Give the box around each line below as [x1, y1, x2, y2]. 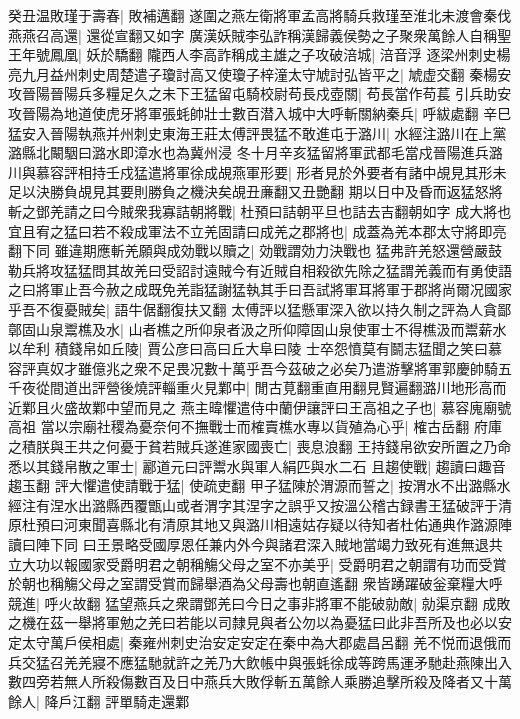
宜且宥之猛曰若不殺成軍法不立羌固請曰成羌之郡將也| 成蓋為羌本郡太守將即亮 [8, 220, 507, 241]
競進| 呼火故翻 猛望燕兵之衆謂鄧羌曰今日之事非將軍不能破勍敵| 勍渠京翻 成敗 [8, 592, 511, 613]
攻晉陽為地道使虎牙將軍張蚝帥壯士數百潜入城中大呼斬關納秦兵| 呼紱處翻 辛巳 [8, 102, 512, 123]
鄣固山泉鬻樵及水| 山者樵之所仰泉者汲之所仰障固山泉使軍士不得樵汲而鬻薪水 [8, 318, 507, 339]
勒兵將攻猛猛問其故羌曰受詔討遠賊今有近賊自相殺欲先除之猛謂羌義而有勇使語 [8, 259, 512, 280]
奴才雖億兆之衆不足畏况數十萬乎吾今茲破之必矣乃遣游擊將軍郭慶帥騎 [49, 357, 498, 378]
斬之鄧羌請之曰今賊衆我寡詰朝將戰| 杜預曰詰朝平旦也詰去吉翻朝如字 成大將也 [8, 200, 512, 221]
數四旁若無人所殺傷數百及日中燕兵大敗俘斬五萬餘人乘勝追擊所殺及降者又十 [8, 671, 498, 692]
